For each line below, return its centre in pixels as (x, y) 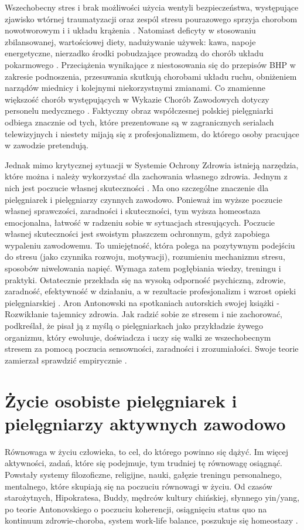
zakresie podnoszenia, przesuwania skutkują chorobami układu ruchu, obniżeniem (151, 76)
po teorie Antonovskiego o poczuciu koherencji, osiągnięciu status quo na (136, 509)
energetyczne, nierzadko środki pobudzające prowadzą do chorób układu (134, 53)
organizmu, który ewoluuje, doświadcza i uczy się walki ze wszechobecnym (138, 337)
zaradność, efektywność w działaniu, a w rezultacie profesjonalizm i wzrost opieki (151, 291)
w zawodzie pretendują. (47, 145)
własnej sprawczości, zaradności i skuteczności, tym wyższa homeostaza (133, 211)
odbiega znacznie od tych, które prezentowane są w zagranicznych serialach (139, 122)
